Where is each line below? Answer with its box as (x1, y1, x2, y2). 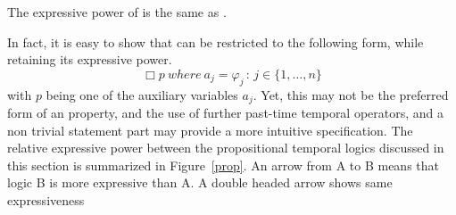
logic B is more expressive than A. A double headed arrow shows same (7, 173, 393, 192)
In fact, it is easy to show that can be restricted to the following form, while (7, 32, 424, 51)
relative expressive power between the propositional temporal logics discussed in (7, 138, 444, 157)
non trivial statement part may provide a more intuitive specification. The (7, 120, 413, 139)
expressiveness (7, 191, 85, 209)
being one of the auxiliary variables (46, 85, 238, 103)
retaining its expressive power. (7, 50, 172, 69)
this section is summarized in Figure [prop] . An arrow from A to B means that (7, 155, 439, 174)
